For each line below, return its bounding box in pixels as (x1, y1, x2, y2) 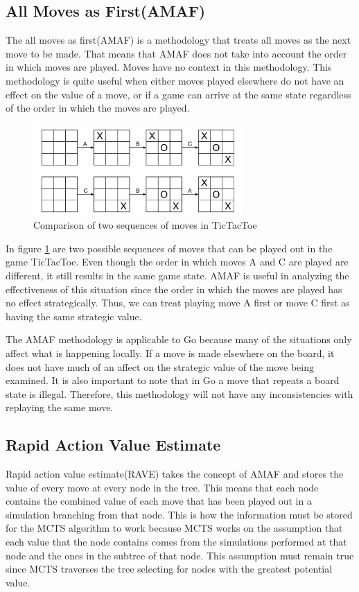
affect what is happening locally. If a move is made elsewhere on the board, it (6, 345, 335, 360)
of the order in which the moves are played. (6, 101, 190, 115)
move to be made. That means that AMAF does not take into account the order (6, 46, 347, 60)
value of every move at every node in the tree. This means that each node (6, 480, 319, 494)
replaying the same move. (6, 400, 114, 415)
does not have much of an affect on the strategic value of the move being (6, 359, 315, 374)
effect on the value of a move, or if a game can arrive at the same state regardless (6, 87, 351, 101)
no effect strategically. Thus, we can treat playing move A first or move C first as (6, 295, 350, 310)
